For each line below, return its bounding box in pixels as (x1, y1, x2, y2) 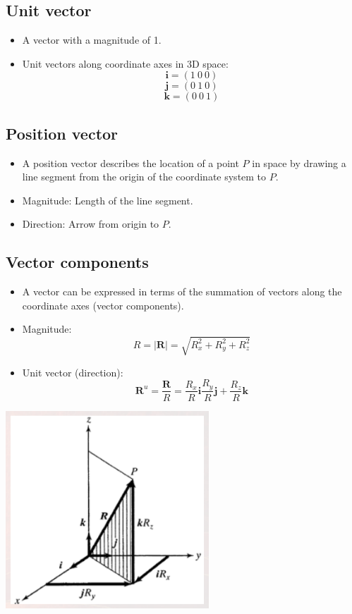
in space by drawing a (252, 155, 346, 170)
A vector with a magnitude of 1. (22, 32, 162, 47)
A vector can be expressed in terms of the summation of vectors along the (22, 284, 342, 299)
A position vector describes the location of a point (22, 155, 239, 170)
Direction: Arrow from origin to (22, 216, 159, 231)
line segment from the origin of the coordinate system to (22, 169, 267, 184)
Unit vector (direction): (22, 364, 123, 379)
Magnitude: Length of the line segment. (22, 192, 193, 207)
